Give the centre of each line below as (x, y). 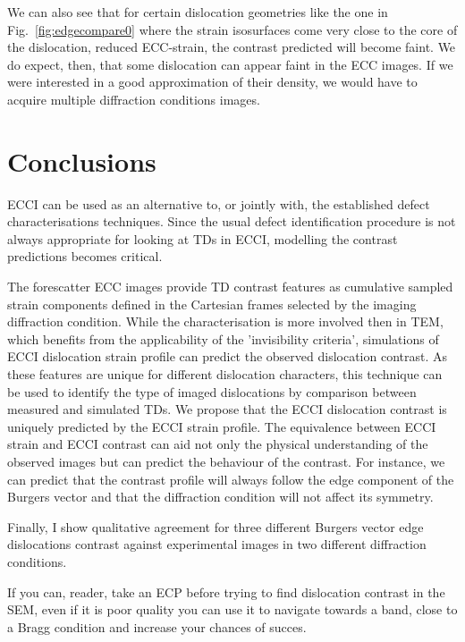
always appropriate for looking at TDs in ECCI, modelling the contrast (203, 238)
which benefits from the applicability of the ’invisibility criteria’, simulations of (223, 338)
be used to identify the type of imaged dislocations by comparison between (212, 391)
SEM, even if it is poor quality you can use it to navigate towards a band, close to (232, 609)
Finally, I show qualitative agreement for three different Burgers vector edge (216, 526)
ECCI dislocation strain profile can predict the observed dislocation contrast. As (228, 356)
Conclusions (82, 160)
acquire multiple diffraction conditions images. (134, 99)
